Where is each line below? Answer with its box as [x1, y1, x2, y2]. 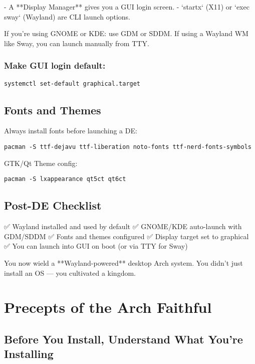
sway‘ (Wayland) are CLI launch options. [4, 11, 131, 22]
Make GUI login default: [4, 59, 106, 72]
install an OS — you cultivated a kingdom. [4, 267, 136, 278]
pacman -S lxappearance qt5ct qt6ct [4, 175, 126, 183]
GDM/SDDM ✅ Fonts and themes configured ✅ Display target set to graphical [4, 231, 249, 241]
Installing [4, 346, 54, 361]
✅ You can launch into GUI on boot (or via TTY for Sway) [4, 241, 188, 251]
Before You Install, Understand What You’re [4, 331, 243, 346]
